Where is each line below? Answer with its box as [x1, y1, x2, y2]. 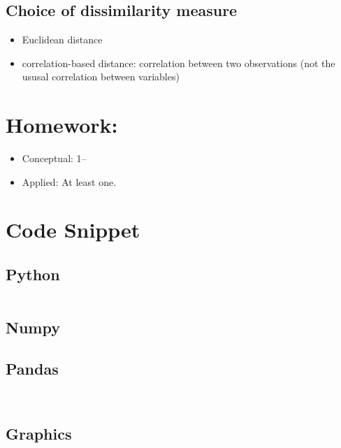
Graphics [6, 422, 72, 444]
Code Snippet [6, 215, 140, 244]
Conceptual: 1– [22, 151, 87, 166]
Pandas [6, 358, 59, 380]
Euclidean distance [22, 32, 103, 47]
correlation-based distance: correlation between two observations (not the [22, 55, 335, 70]
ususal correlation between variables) [22, 69, 180, 84]
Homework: [6, 110, 118, 139]
